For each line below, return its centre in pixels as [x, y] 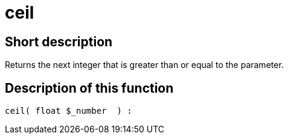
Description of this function [89, 88]
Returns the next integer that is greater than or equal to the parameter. [144, 65]
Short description [59, 42]
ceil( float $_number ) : [69, 111]
